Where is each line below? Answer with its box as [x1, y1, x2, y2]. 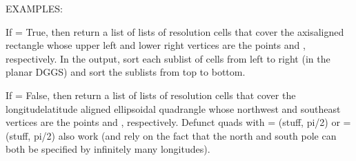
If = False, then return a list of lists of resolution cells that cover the [6, 87, 296, 102]
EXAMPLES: [6, 1, 63, 15]
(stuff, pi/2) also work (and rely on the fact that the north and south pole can [6, 128, 337, 142]
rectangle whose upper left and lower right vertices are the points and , [6, 38, 306, 52]
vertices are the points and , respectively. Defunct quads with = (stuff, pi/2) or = [6, 115, 351, 129]
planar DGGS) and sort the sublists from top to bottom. [6, 65, 246, 79]
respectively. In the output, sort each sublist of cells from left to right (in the [6, 51, 330, 65]
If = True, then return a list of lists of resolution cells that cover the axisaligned [6, 24, 344, 39]
